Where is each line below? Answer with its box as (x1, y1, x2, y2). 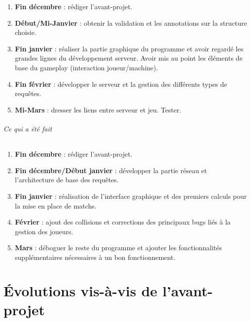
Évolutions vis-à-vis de (3, 280, 157, 300)
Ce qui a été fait (3, 123, 52, 133)
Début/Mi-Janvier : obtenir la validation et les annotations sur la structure (15, 17, 247, 28)
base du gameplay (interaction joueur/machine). (15, 62, 158, 72)
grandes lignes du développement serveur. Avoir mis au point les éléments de (15, 53, 243, 63)
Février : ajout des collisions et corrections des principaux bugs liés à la (15, 217, 231, 227)
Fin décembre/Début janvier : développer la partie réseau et (15, 165, 207, 175)
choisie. (15, 27, 36, 37)
